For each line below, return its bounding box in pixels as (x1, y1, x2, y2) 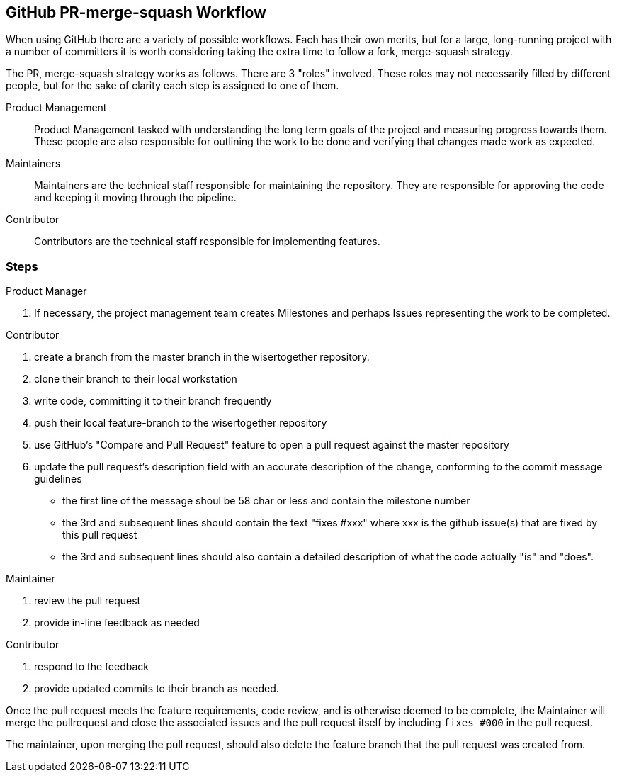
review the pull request (34, 594, 141, 607)
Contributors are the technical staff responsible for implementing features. (34, 235, 380, 248)
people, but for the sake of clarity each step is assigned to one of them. (6, 79, 339, 92)
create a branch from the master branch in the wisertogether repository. (34, 351, 370, 363)
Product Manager (6, 285, 87, 298)
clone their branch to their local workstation (34, 373, 237, 385)
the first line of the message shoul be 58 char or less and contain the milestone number (62, 495, 470, 507)
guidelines (34, 473, 82, 485)
